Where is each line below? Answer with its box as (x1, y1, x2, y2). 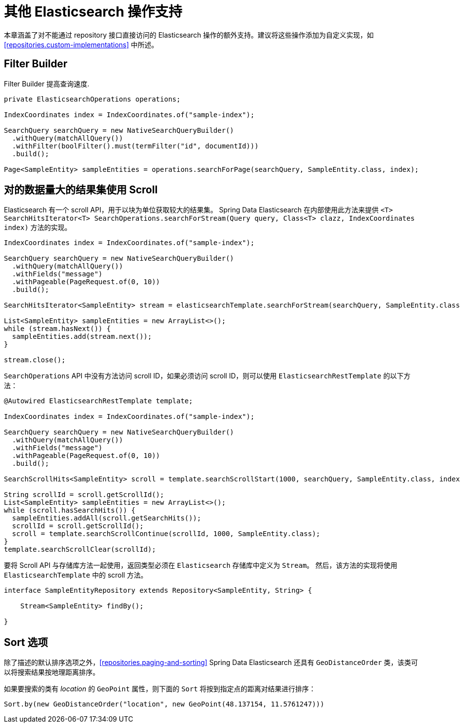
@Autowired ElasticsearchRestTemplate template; (4, 397, 193, 405)
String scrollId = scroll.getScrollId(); (4, 491, 164, 499)
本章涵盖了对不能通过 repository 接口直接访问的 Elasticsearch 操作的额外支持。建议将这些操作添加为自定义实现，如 (4, 30, 374, 39)
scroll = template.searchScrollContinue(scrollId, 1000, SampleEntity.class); (12, 530, 321, 538)
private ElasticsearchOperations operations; (4, 95, 181, 103)
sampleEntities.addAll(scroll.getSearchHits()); (12, 514, 201, 522)
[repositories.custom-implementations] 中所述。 (4, 40, 158, 49)
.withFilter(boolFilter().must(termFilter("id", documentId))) (12, 142, 259, 150)
